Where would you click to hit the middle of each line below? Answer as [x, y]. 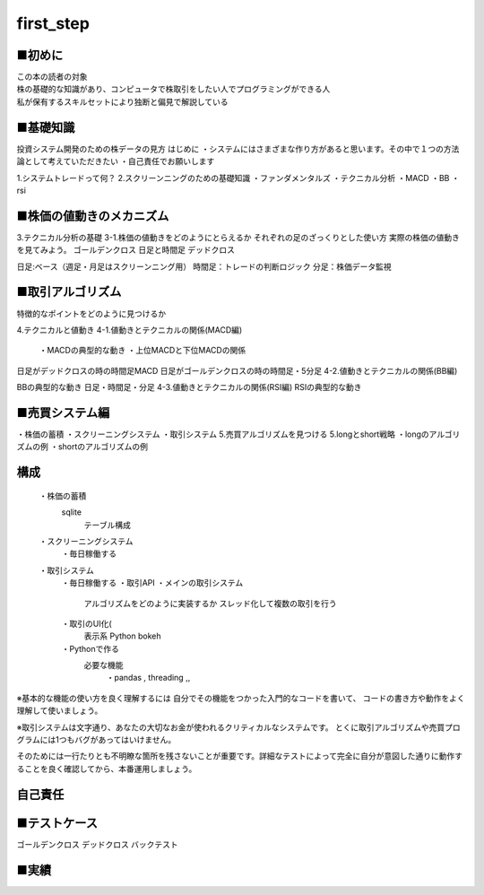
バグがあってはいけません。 [125, 740]
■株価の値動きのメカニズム [93, 216]
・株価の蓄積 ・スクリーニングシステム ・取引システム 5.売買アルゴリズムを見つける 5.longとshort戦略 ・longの [223, 434]
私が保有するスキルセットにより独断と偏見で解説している [122, 101]
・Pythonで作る [91, 648]
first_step [53, 23]
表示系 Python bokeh [122, 636]
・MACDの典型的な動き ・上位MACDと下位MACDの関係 [143, 351]
